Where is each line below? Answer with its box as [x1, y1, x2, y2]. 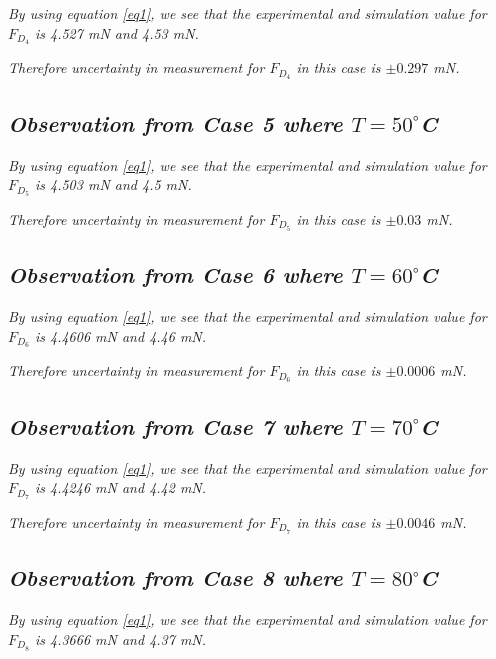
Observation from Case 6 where [8, 259, 343, 290]
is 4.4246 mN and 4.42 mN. [34, 477, 207, 498]
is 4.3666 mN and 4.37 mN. [34, 628, 207, 649]
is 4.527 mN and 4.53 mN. [34, 22, 199, 43]
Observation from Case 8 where [8, 562, 343, 593]
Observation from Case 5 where [8, 107, 343, 138]
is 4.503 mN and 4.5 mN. [34, 174, 192, 195]
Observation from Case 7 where [8, 410, 343, 441]
